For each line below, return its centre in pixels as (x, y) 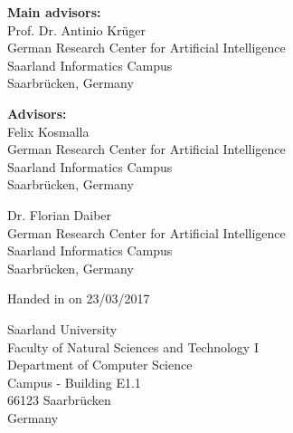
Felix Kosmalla (48, 131)
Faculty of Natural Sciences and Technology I (133, 346)
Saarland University (62, 328)
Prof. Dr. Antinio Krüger (77, 29)
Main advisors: (54, 12)
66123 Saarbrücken (59, 400)
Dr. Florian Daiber (60, 214)
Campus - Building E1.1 (74, 382)
